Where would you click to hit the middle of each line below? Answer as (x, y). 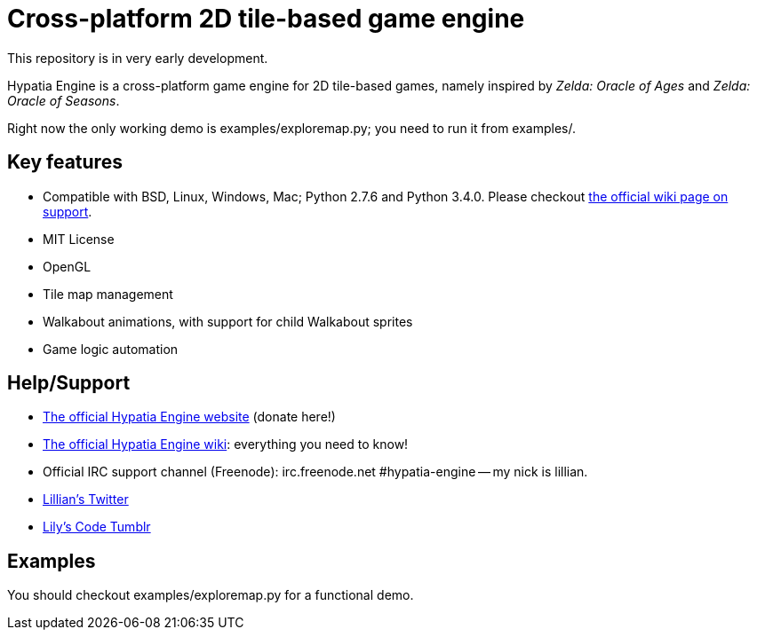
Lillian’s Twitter (86, 499)
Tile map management (108, 294)
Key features (65, 162)
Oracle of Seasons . (64, 100)
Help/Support (69, 383)
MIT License (79, 239)
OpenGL (67, 266)
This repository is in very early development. (138, 58)
